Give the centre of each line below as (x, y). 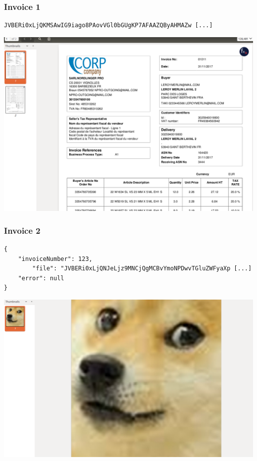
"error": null (41, 278)
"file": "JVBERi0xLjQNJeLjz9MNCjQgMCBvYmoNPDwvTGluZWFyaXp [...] (142, 269)
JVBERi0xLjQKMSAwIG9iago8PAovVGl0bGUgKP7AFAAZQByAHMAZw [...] (108, 26)
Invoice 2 (22, 230)
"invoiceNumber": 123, (55, 259)
